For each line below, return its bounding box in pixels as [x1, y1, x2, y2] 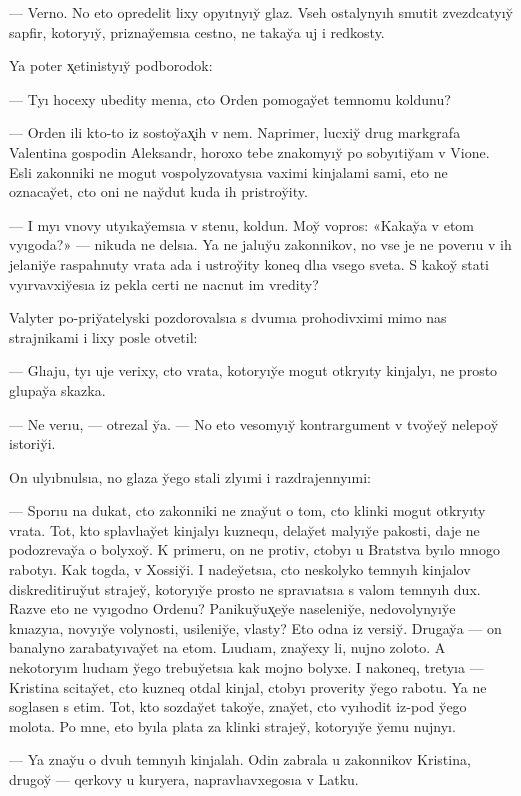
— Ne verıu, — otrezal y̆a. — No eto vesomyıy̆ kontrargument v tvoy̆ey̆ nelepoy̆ [9, 413, 499, 434]
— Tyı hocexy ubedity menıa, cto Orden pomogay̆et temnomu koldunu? [9, 88, 451, 109]
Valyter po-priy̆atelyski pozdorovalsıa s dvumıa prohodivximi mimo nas [9, 307, 447, 328]
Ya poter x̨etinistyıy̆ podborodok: [9, 55, 213, 76]
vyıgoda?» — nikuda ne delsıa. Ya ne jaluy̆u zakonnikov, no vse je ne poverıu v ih [9, 234, 512, 255]
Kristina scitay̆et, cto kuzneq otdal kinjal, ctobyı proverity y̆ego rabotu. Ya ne [9, 676, 487, 697]
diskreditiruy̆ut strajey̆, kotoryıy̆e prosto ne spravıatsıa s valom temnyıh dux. [9, 578, 481, 599]
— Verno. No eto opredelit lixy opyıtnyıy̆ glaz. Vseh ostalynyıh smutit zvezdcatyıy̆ [9, 2, 513, 22]
